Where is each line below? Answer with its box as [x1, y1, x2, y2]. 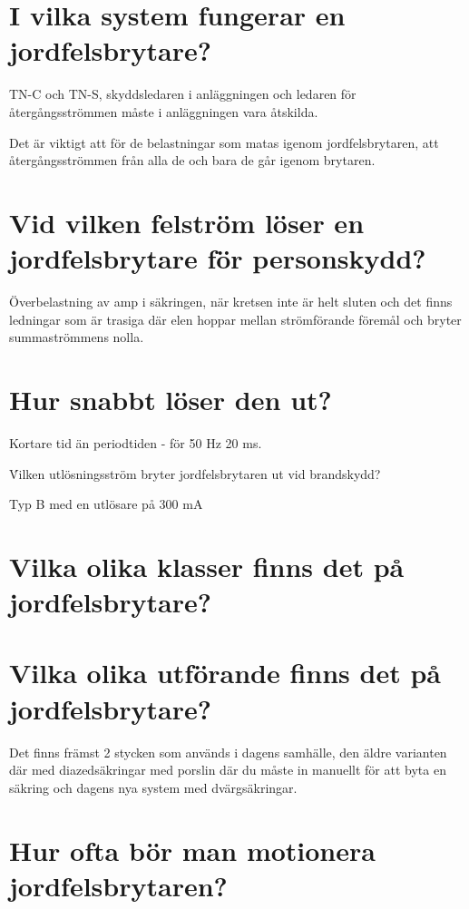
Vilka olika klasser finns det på [9, 547, 405, 584]
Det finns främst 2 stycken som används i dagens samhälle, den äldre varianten [9, 742, 447, 761]
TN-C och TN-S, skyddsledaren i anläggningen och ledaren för [9, 84, 357, 103]
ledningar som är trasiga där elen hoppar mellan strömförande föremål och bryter [9, 309, 462, 328]
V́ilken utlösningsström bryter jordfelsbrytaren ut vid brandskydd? [9, 464, 381, 483]
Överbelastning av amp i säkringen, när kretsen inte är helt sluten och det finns [9, 292, 453, 310]
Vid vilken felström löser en [9, 203, 365, 240]
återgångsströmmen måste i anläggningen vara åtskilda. [9, 102, 318, 121]
